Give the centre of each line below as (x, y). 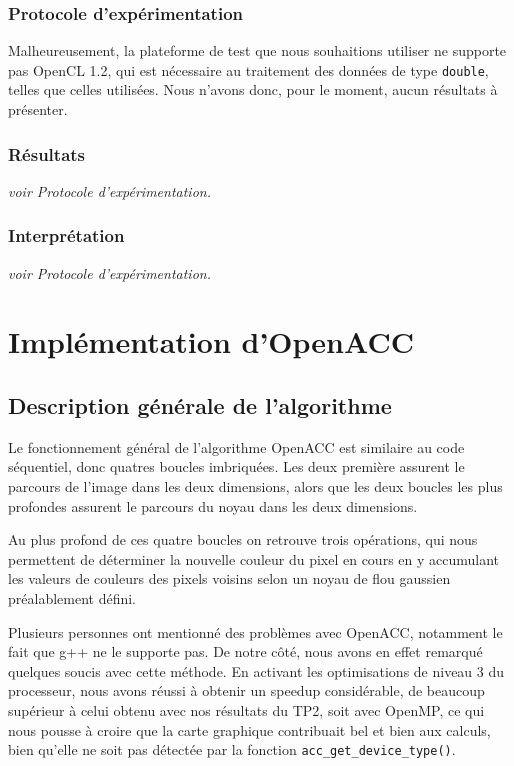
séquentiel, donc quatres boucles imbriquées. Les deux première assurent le (236, 466)
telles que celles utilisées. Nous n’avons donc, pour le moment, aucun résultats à (253, 89)
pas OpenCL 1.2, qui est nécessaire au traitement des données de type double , (248, 69)
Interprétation (66, 235)
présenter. (38, 109)
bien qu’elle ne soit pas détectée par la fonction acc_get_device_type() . (232, 749)
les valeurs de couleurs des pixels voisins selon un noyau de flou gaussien (229, 578)
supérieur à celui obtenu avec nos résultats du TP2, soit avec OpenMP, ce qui (246, 709)
